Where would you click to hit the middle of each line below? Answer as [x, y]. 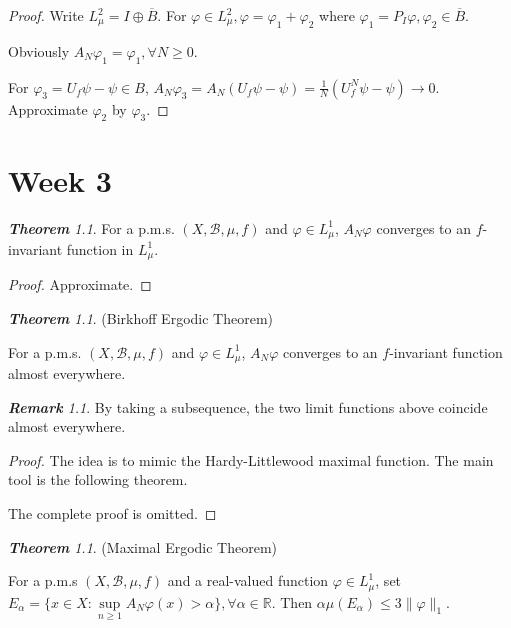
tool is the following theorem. [98, 479]
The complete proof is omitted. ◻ [112, 513]
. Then [292, 601]
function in [100, 248]
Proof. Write [46, 15]
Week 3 [60, 179]
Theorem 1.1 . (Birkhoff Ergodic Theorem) [140, 318]
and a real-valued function [248, 580]
